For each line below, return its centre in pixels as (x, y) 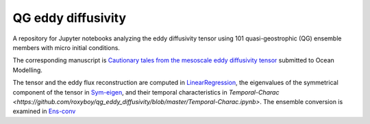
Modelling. (27, 70)
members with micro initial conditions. (66, 47)
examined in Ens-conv (44, 111)
